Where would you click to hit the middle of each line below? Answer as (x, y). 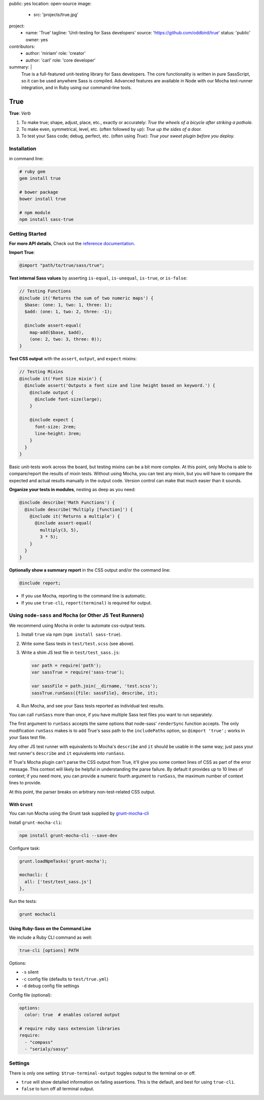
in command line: (26, 158)
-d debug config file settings (50, 986)
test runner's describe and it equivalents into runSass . (67, 753)
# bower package (39, 192)
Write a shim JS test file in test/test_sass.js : (71, 652)
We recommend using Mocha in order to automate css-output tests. (77, 625)
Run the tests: (23, 901)
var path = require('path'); (66, 665)
